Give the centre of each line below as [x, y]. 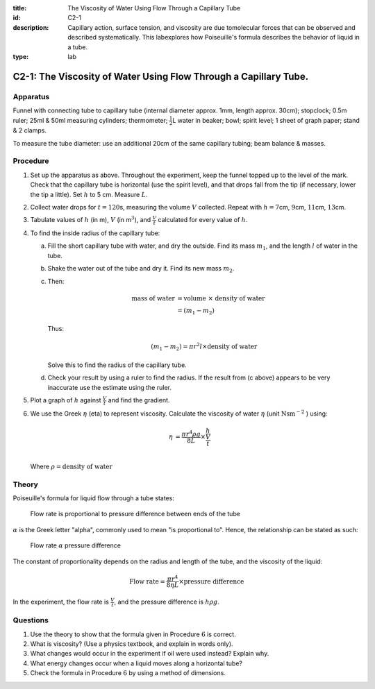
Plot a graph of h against [66, 400]
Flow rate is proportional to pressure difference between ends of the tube [135, 514]
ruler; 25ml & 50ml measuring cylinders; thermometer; [90, 120]
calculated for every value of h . [203, 220]
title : [20, 8]
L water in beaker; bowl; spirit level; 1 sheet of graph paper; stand [266, 120]
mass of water [153, 298]
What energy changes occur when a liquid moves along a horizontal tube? [136, 663]
